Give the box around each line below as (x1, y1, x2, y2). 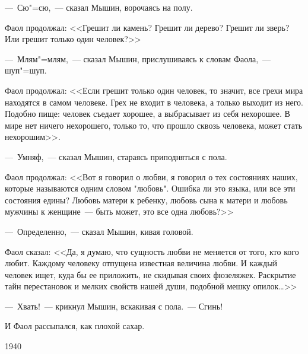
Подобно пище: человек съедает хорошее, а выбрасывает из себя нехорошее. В (5, 107, 290, 120)
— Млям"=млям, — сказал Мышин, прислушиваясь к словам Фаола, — (5, 52, 271, 65)
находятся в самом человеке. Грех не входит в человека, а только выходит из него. (5, 95, 303, 108)
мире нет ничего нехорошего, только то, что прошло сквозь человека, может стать (5, 119, 303, 131)
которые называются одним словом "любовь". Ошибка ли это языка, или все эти (5, 182, 296, 194)
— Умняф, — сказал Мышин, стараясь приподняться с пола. (5, 150, 227, 162)
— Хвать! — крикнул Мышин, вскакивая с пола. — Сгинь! (5, 299, 223, 312)
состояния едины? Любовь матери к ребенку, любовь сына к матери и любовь (5, 193, 288, 206)
